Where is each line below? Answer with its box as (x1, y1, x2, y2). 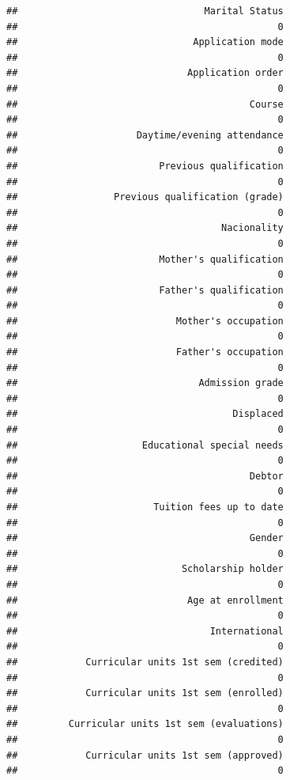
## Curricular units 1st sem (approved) (6, 749, 284, 761)
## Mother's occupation (6, 315, 284, 327)
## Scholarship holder (6, 563, 284, 575)
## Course (6, 98, 284, 110)
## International (6, 625, 284, 637)
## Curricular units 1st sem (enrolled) (6, 687, 284, 699)
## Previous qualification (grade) (6, 191, 284, 203)
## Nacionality (6, 222, 284, 234)
